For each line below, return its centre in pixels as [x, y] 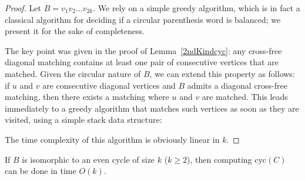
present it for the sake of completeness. [75, 31]
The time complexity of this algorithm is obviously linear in [112, 139]
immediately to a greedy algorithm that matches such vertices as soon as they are [152, 108]
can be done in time [41, 171]
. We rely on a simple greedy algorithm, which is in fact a [197, 8]
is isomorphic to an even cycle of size [88, 159]
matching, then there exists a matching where [87, 97]
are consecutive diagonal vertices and [109, 85]
